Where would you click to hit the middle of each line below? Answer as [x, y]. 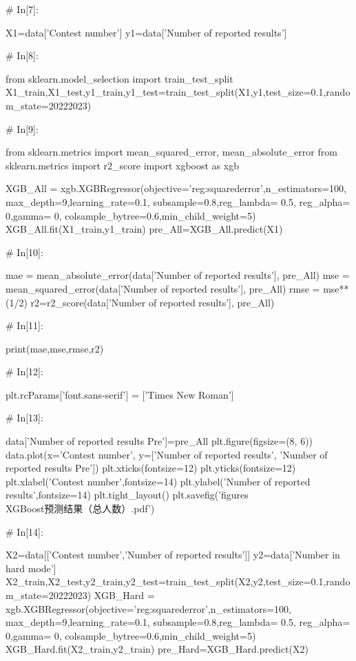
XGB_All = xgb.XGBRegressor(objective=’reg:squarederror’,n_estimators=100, [176, 188]
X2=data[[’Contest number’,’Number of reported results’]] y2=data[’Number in [173, 555]
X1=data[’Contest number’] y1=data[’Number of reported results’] [146, 32]
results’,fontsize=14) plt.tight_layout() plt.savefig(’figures [127, 495]
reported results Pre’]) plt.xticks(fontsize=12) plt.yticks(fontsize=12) [151, 468]
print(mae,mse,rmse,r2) [55, 348]
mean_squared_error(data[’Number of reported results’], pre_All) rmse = [163, 288]
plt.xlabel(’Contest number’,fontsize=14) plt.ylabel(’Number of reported [158, 481]
